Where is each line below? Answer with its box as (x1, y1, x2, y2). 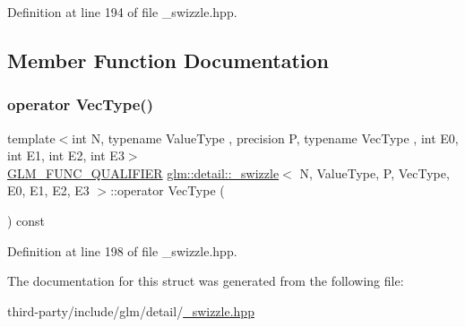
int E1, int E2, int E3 (7, 146, 125, 165)
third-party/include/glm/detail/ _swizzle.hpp (7, 301, 254, 320)
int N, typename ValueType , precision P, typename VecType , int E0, (72, 128, 459, 147)
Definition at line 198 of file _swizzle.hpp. (7, 241, 237, 260)
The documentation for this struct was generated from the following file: (7, 271, 404, 290)
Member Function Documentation (7, 46, 330, 73)
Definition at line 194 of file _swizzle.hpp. (7, 3, 237, 21)
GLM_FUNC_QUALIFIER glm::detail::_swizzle (7, 163, 280, 182)
